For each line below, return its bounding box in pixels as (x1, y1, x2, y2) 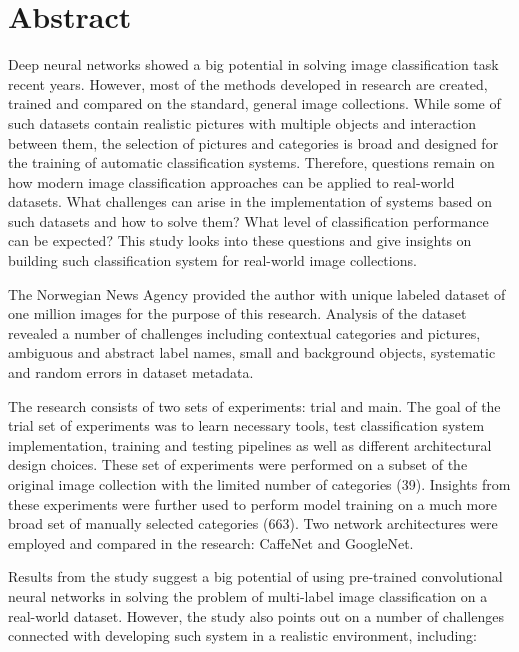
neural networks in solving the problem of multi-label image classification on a (8, 585, 488, 606)
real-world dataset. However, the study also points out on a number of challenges (8, 605, 504, 626)
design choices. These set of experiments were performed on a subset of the (8, 454, 468, 475)
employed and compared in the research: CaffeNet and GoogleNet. (8, 532, 414, 553)
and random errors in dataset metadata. (8, 362, 254, 383)
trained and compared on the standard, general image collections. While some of (8, 93, 501, 114)
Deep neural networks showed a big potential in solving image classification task (8, 54, 499, 75)
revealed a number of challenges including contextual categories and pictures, (8, 322, 481, 343)
